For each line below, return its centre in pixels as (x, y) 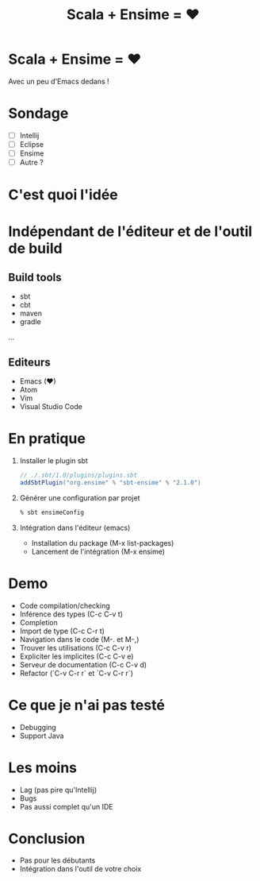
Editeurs (30, 362)
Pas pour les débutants (57, 860)
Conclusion (47, 838)
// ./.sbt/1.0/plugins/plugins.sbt (78, 475)
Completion (38, 622)
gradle (30, 322)
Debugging (38, 727)
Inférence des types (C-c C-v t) (71, 614)
